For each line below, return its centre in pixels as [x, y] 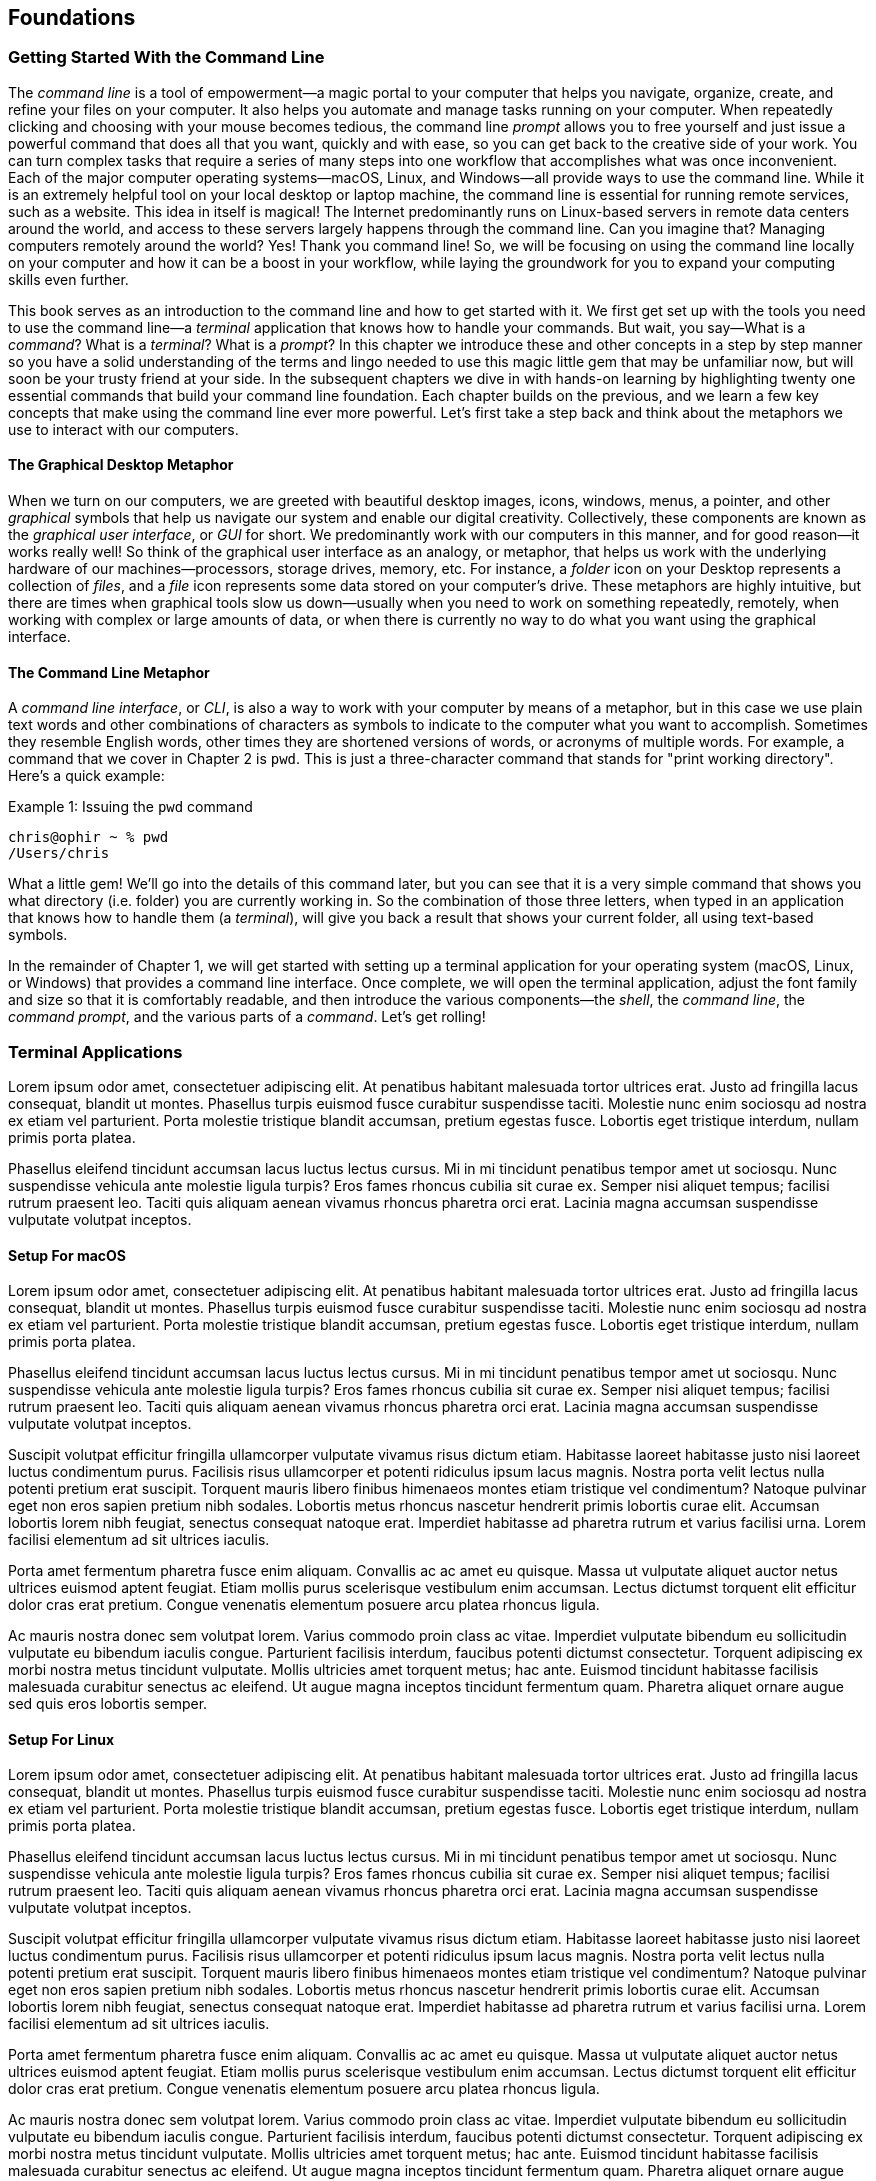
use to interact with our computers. [123, 429]
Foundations [72, 17]
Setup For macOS [67, 1255]
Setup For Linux [61, 1739]
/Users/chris [59, 853]
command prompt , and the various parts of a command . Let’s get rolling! [247, 1017]
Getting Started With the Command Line [166, 57]
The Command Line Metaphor [109, 672]
